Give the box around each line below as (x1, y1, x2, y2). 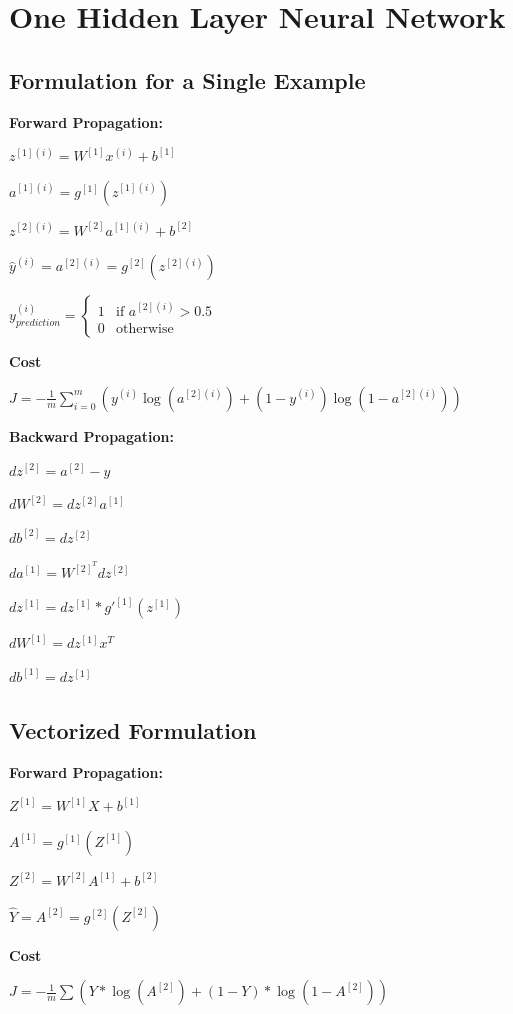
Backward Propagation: (9, 425, 174, 446)
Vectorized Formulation (9, 714, 257, 745)
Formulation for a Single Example (9, 64, 366, 95)
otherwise (116, 321, 174, 336)
